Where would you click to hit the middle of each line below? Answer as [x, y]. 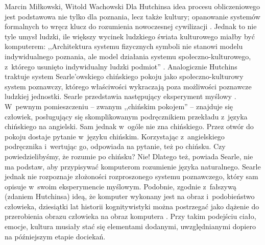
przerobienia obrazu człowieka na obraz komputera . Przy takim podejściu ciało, [130, 216]
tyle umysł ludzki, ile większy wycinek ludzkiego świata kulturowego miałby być [130, 36]
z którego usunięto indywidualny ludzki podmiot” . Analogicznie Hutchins [121, 66]
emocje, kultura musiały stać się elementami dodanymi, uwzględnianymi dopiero [130, 226]
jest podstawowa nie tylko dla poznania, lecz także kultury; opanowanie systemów [132, 16]
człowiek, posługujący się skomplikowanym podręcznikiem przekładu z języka [126, 116]
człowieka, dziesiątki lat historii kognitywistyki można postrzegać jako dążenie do [132, 206]
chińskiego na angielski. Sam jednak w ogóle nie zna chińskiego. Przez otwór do [129, 126]
